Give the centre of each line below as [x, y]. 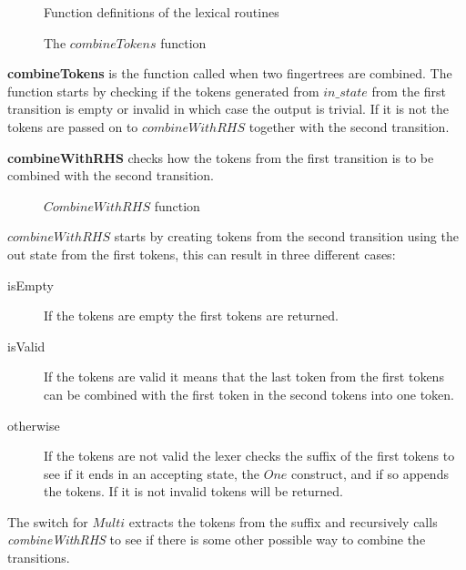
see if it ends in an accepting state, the [152, 473]
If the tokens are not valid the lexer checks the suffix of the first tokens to [249, 456]
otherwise [34, 425]
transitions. [39, 558]
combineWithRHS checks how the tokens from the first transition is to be [221, 157]
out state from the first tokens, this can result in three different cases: [202, 254]
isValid [26, 346]
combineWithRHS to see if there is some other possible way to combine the [217, 539]
